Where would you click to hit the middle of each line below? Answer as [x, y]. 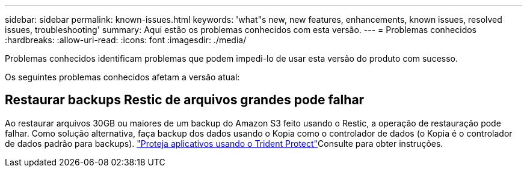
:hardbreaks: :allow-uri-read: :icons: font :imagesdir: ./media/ [126, 40]
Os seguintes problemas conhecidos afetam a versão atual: [122, 77]
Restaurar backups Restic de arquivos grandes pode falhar [185, 100]
